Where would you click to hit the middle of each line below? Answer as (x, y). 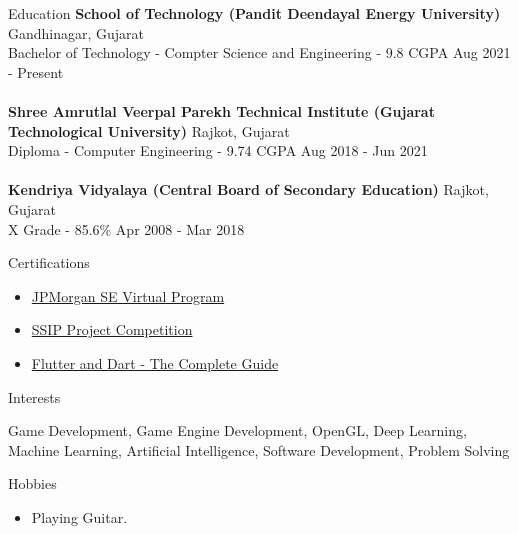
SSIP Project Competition (112, 329)
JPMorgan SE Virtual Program (128, 295)
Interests (34, 396)
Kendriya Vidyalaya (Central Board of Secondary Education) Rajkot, (248, 189)
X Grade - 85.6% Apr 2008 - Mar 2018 (126, 228)
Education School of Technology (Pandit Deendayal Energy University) (254, 13)
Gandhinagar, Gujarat (76, 32)
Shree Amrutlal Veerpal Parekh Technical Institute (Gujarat (221, 110)
